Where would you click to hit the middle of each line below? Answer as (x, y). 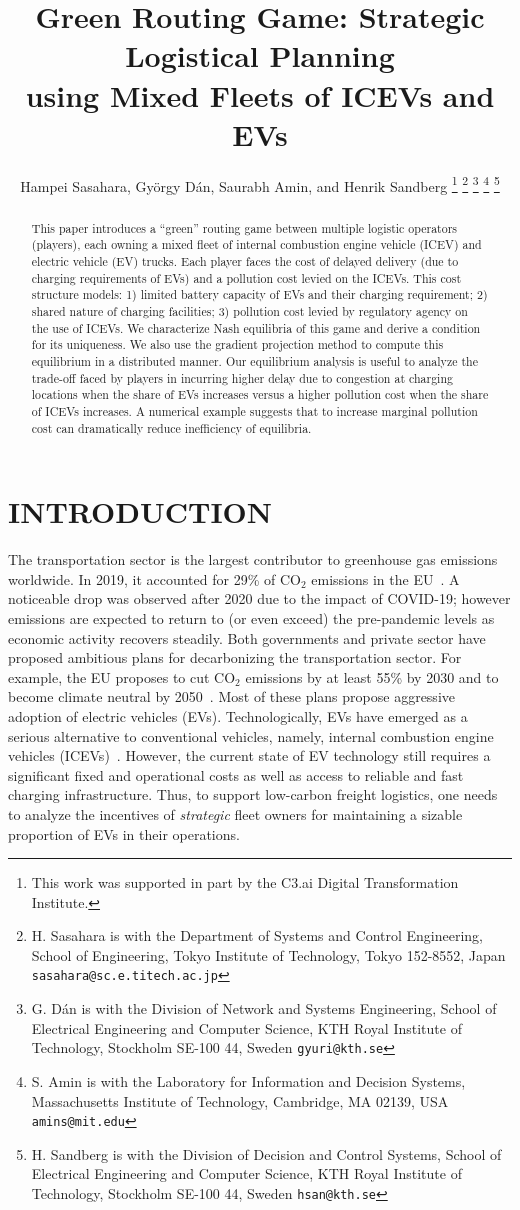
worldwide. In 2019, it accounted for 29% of (142, 578)
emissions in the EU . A (385, 578)
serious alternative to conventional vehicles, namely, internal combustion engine (251, 735)
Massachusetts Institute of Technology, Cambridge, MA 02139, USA (240, 1100)
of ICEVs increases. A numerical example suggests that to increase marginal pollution (254, 410)
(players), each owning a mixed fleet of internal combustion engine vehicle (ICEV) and (256, 244)
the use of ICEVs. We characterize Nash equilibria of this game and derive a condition (256, 327)
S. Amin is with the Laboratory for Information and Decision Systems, (248, 1080)
